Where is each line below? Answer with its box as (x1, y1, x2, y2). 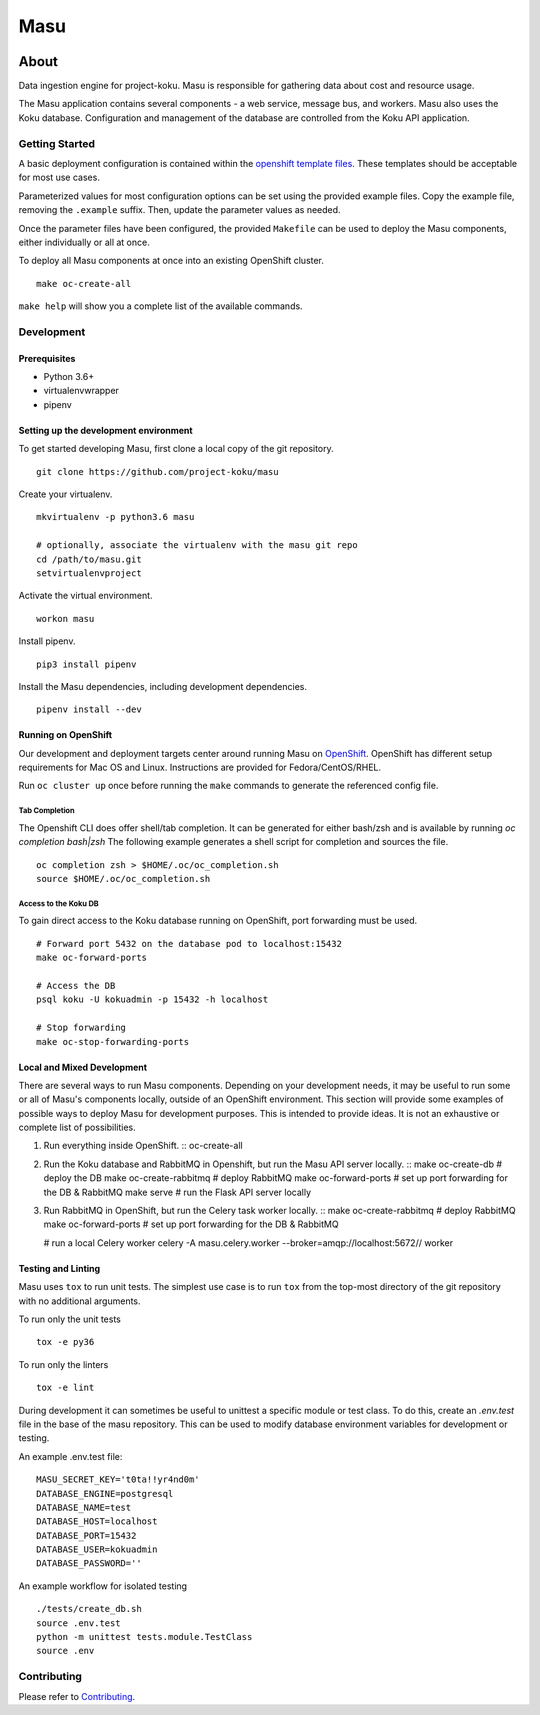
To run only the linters (18, 1358, 109, 1370)
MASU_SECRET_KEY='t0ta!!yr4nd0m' (36, 1474, 200, 1485)
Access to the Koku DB (18, 898, 99, 909)
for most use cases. (18, 171, 100, 184)
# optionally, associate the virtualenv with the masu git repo (36, 540, 359, 551)
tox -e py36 (36, 1336, 95, 1348)
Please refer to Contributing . (18, 1690, 136, 1702)
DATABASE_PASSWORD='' (36, 1558, 142, 1569)
